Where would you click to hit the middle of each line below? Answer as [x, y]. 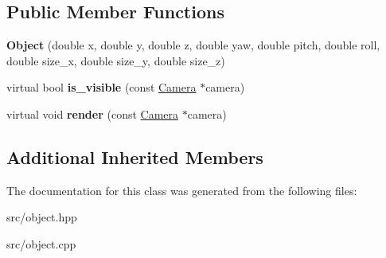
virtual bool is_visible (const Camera [101, 87]
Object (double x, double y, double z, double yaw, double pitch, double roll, [193, 45]
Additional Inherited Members [135, 156]
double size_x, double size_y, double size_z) [116, 60]
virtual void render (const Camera [93, 113]
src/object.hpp [42, 217]
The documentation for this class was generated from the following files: [182, 190]
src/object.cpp [41, 243]
